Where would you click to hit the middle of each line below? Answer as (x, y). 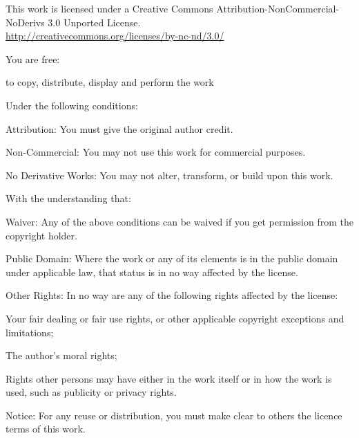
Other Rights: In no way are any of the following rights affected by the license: (172, 295)
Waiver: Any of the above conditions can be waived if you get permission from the (179, 221)
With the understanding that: (68, 198)
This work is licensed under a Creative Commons (109, 8)
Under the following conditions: (72, 105)
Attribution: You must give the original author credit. (119, 128)
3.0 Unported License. (94, 22)
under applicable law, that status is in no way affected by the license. (152, 272)
